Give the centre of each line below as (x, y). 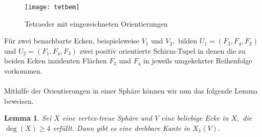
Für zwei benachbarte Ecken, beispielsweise (72, 41)
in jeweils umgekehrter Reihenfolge (198, 61)
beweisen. (19, 100)
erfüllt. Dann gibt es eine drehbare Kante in (122, 128)
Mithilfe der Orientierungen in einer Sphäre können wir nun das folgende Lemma (131, 91)
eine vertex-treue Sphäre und (107, 118)
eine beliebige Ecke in (195, 118)
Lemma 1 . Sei (28, 118)
